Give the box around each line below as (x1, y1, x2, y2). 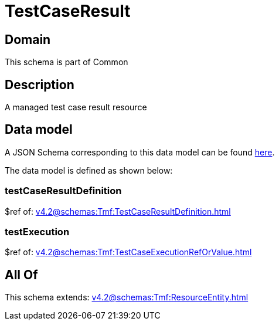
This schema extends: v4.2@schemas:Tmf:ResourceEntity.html (5, 292, 249, 303)
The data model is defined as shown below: (5, 165, 173, 175)
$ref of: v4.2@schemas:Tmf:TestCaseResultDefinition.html (5, 206, 231, 216)
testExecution (5, 225, 70, 238)
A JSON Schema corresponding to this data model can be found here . (5, 147, 275, 157)
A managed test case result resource (5, 102, 147, 113)
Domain (5, 32, 51, 47)
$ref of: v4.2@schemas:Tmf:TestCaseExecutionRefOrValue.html (5, 247, 252, 258)
